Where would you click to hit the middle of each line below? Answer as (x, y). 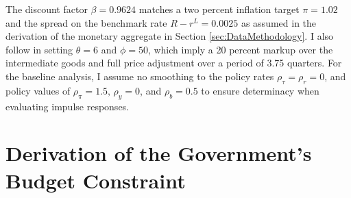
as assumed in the (279, 22)
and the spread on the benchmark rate (86, 22)
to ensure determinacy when (260, 90)
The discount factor (47, 9)
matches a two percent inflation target (219, 9)
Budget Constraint (96, 180)
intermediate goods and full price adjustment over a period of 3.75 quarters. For (174, 63)
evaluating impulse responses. (68, 106)
